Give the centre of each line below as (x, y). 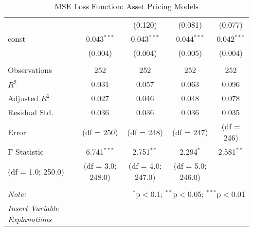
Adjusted (23, 98)
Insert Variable (33, 208)
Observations (30, 70)
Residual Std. (31, 112)
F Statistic (26, 151)
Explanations (30, 219)
